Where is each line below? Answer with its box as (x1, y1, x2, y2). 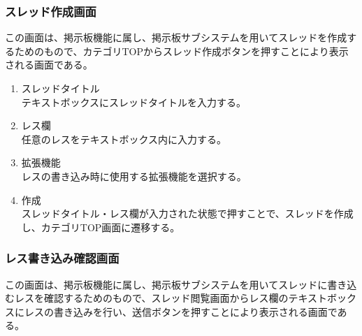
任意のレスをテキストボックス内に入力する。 (21, 131, 226, 146)
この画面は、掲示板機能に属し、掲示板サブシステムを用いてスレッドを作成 (5, 30, 347, 45)
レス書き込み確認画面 (5, 249, 120, 267)
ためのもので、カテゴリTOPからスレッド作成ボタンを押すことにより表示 (14, 43, 349, 58)
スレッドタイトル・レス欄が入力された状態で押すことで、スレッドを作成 (21, 206, 354, 221)
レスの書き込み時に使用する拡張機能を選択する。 (21, 168, 247, 183)
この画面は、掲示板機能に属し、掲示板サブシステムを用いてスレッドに (5, 277, 328, 291)
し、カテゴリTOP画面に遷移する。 (21, 219, 180, 234)
